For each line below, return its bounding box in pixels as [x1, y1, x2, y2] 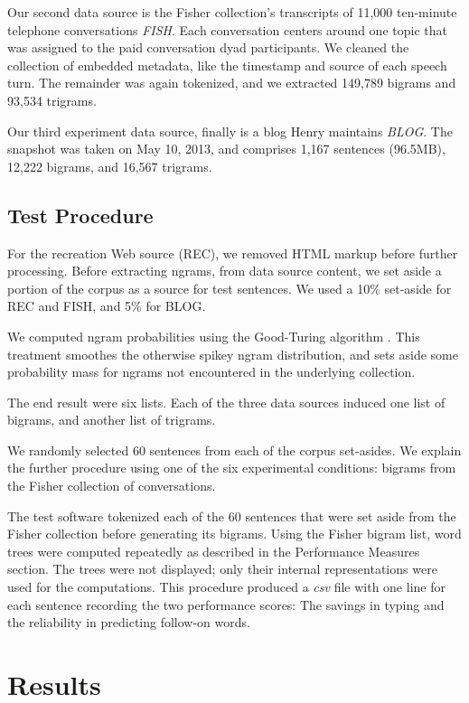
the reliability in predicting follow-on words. [7, 613, 250, 632]
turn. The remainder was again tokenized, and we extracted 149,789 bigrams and [7, 73, 456, 92]
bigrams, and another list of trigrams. [7, 410, 216, 429]
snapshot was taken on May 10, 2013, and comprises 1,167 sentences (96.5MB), [7, 139, 446, 158]
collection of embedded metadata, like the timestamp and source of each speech [7, 55, 447, 74]
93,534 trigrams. [7, 90, 97, 109]
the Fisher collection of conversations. [7, 476, 216, 495]
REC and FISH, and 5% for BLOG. [7, 296, 206, 315]
